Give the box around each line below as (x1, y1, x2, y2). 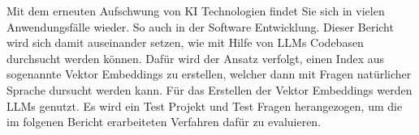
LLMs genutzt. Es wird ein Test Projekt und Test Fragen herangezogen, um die (6, 97, 403, 114)
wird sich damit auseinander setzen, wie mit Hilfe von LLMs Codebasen (6, 34, 364, 51)
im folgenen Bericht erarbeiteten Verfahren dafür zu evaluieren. (6, 113, 322, 130)
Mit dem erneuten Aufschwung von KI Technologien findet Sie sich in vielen (6, 2, 385, 19)
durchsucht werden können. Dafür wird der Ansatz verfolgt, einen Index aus (6, 49, 385, 66)
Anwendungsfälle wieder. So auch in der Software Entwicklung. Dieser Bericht (6, 18, 394, 35)
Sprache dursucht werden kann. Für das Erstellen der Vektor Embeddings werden (6, 81, 413, 98)
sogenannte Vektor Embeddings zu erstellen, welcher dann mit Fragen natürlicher (6, 65, 412, 82)
